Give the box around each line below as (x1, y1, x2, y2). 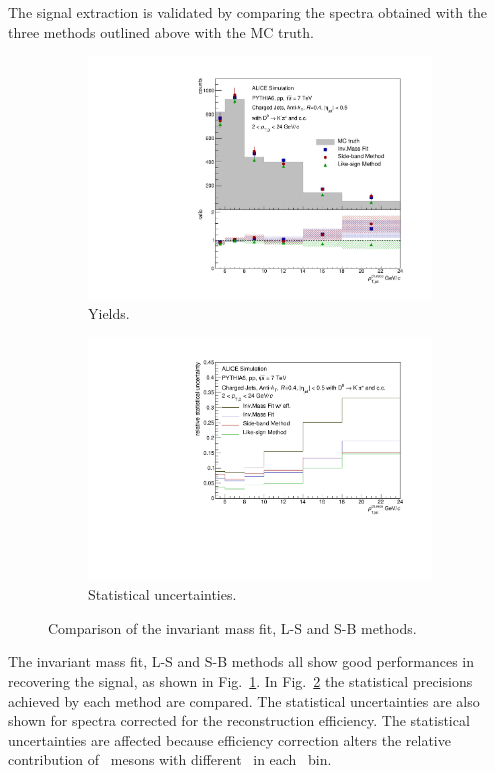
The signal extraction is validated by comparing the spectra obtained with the (8, 2, 488, 22)
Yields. (88, 302, 130, 323)
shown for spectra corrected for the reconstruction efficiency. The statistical (8, 710, 470, 731)
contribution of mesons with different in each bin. (8, 749, 332, 770)
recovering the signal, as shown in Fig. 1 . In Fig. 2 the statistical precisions (8, 670, 473, 691)
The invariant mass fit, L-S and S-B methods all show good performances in (8, 651, 474, 672)
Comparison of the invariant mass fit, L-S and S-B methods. (48, 617, 417, 638)
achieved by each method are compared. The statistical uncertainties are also (8, 690, 480, 711)
